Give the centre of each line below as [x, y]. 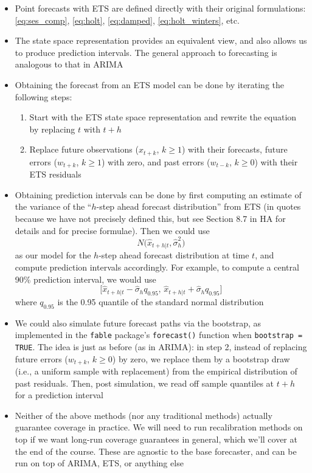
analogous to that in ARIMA [69, 64]
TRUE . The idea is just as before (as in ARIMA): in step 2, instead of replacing [161, 346]
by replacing [52, 129]
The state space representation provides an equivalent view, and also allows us [161, 40]
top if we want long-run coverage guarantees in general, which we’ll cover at [156, 439]
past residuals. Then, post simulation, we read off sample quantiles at [144, 383]
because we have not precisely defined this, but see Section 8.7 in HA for [150, 219]
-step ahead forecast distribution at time [174, 255]
